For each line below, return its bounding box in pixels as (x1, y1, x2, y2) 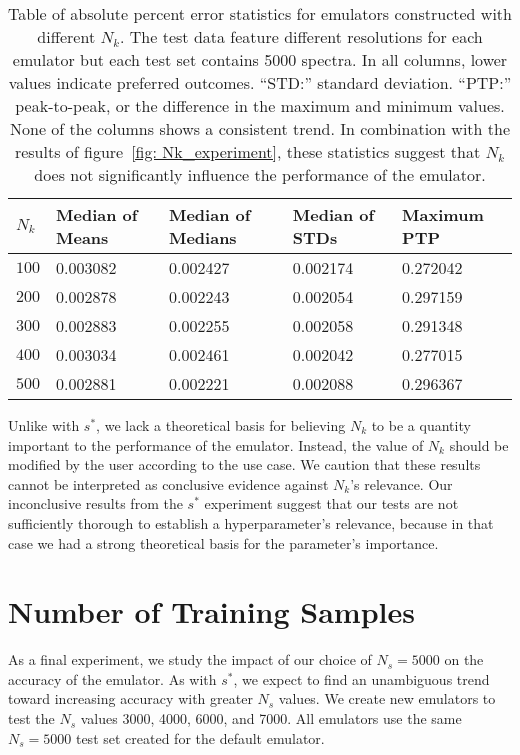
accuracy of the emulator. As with (8, 668, 217, 689)
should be (449, 434, 509, 455)
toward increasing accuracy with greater (8, 688, 253, 709)
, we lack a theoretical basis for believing (96, 415, 346, 435)
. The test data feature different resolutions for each (120, 25, 483, 48)
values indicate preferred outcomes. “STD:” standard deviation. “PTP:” (8, 71, 512, 94)
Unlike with (8, 415, 80, 435)
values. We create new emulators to (278, 688, 496, 709)
